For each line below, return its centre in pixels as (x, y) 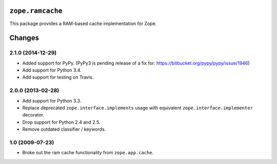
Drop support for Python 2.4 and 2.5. (61, 122)
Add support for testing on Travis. (58, 77)
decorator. (33, 115)
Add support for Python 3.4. (52, 70)
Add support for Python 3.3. (52, 101)
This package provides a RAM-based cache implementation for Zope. (83, 24)
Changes (24, 38)
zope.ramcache (36, 11)
